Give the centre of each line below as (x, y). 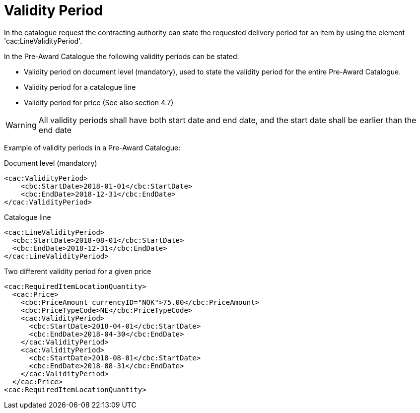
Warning (21, 125)
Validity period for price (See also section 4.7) (99, 102)
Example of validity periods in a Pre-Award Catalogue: (92, 147)
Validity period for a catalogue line (80, 87)
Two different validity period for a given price (78, 271)
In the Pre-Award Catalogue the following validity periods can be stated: (122, 56)
